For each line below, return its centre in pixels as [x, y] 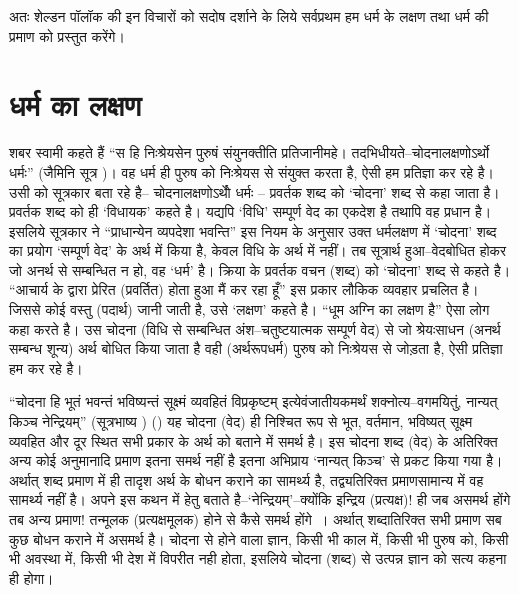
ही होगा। [31, 577]
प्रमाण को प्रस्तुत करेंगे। [67, 35]
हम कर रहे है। [46, 367]
